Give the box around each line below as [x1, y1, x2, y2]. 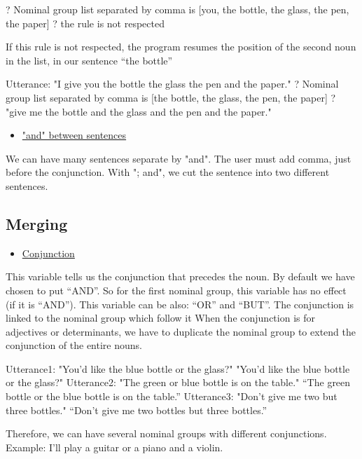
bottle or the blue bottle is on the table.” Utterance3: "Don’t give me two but [6, 389, 337, 404]
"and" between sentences [22, 128, 127, 142]
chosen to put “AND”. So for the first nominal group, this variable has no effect [6, 282, 347, 297]
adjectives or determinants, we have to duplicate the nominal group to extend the [6, 324, 356, 338]
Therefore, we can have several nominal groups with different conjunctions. [6, 426, 327, 441]
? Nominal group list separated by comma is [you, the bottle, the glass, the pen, [6, 2, 349, 16]
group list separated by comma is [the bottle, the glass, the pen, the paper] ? [6, 90, 336, 104]
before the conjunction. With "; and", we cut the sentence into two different [6, 165, 330, 179]
